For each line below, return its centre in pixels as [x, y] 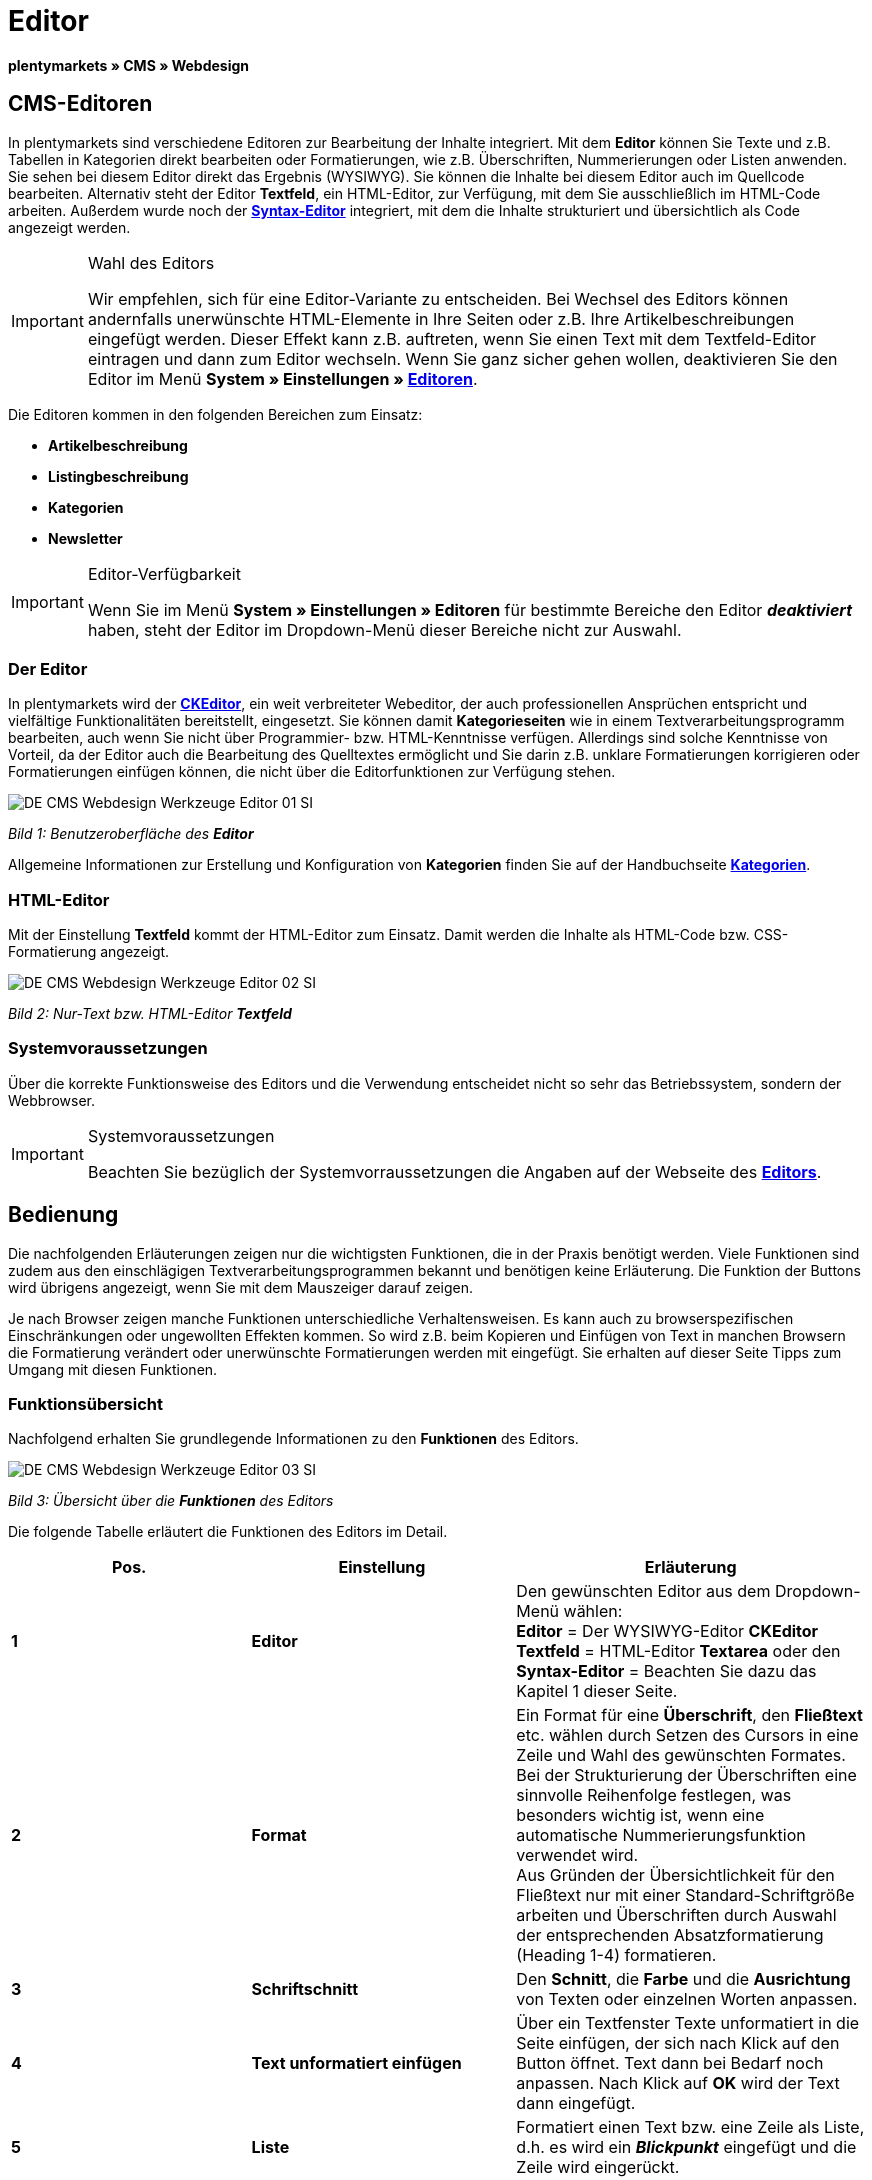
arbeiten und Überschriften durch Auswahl [676, 1915]
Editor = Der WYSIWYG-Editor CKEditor [667, 1631]
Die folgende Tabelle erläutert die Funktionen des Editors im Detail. [228, 1532]
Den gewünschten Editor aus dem [643, 1591]
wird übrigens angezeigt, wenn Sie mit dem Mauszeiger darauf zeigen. [241, 1287]
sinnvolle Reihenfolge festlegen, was [654, 1795]
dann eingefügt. [576, 2103]
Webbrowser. [52, 1100]
